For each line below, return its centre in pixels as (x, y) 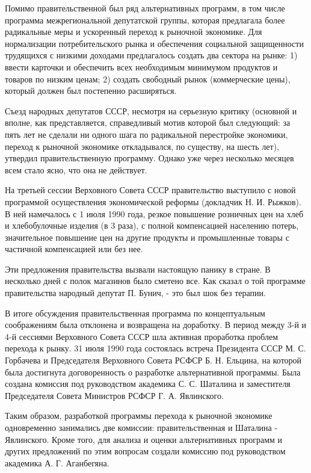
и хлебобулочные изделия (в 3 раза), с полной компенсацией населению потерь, (152, 225)
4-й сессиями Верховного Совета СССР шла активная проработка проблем (142, 336)
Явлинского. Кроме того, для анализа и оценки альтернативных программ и (144, 439)
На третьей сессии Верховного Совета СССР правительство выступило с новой (150, 190)
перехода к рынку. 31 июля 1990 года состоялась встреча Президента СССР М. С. (155, 348)
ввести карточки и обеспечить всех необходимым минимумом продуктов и (141, 66)
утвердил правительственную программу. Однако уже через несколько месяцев (149, 158)
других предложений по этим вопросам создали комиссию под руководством (145, 451)
